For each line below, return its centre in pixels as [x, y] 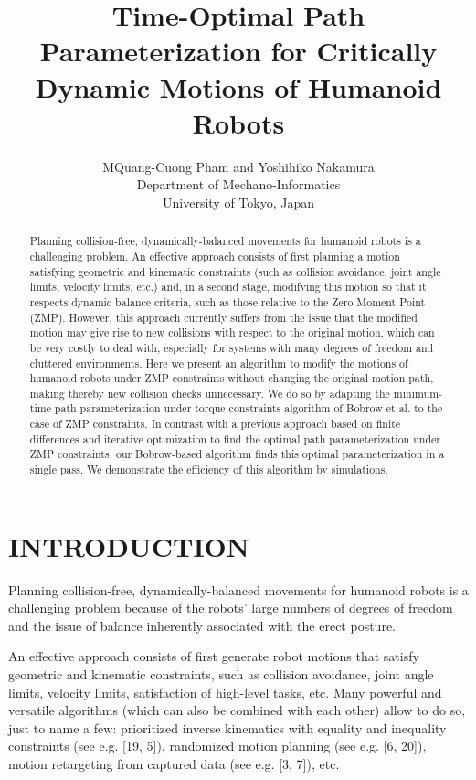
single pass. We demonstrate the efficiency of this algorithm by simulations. [209, 470]
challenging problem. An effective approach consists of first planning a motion [215, 256]
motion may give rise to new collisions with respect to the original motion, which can [232, 332]
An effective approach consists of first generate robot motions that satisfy [214, 656]
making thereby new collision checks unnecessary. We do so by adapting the [210, 393]
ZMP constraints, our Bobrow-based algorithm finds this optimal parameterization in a [237, 454]
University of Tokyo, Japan [238, 202]
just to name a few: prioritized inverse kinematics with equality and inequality [227, 727]
